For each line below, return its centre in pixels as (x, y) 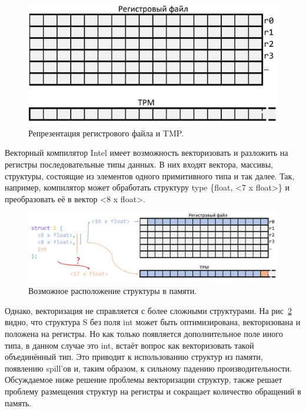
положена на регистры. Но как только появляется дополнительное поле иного (144, 334)
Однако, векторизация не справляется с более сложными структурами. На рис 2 (148, 310)
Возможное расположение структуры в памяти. (113, 291)
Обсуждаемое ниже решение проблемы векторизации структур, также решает (144, 380)
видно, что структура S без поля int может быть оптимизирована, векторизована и (153, 322)
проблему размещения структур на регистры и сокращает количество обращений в (153, 391)
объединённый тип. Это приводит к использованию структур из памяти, (134, 357)
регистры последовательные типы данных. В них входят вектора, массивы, (139, 164)
